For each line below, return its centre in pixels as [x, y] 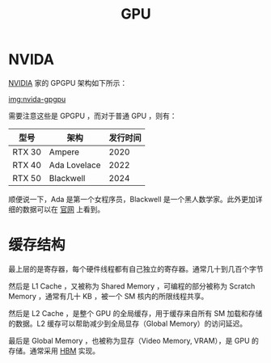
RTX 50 [27, 178]
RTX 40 [27, 165]
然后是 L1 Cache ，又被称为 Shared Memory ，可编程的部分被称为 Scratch [132, 286]
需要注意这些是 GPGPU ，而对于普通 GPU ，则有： [93, 116]
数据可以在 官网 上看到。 [64, 209]
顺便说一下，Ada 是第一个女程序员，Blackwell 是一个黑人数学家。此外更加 [132, 199]
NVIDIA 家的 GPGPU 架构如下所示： [68, 82]
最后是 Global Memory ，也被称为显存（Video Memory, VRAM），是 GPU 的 [133, 340]
